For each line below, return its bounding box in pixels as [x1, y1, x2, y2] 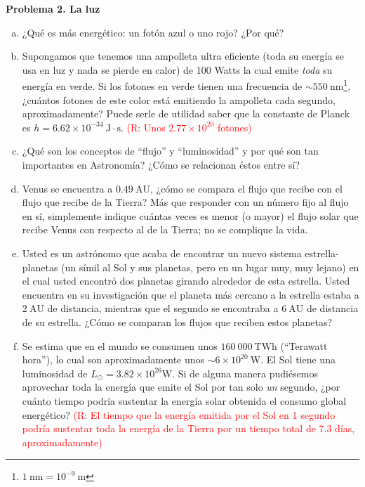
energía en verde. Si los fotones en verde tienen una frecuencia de [22, 79, 303, 93]
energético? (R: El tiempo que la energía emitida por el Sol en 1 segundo [22, 407, 336, 422]
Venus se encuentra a [22, 181, 113, 195]
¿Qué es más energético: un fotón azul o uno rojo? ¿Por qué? [22, 25, 284, 39]
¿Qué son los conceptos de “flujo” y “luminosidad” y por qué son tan [22, 143, 319, 158]
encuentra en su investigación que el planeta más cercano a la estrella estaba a [22, 287, 359, 301]
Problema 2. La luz [6, 1, 100, 15]
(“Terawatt [280, 338, 328, 353]
